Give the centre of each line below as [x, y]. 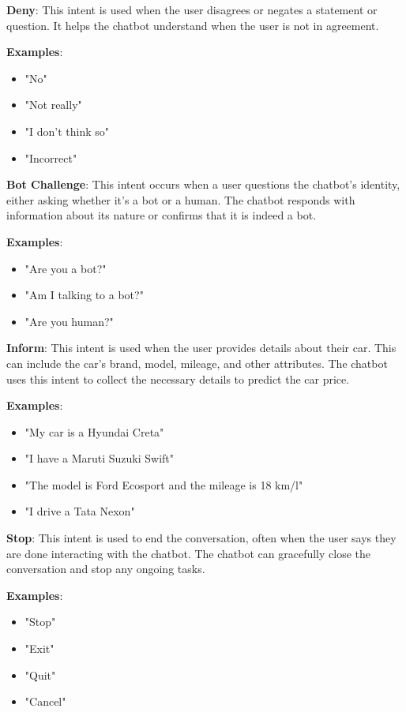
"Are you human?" [69, 321]
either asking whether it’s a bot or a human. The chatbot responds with [181, 199]
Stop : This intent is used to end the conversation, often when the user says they [201, 538]
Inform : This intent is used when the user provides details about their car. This [201, 348]
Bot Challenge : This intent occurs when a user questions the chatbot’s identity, [203, 184]
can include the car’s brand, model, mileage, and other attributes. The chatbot [197, 363]
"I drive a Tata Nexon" [80, 511]
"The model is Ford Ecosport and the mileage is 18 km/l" [164, 484]
